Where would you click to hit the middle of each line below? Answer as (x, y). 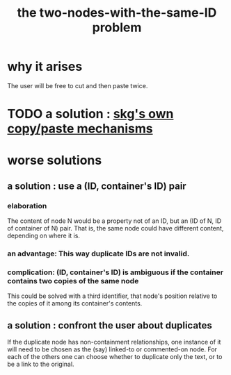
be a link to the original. (41, 364)
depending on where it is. (43, 235)
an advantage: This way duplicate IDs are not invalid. (98, 253)
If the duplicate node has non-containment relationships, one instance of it (114, 342)
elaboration (27, 206)
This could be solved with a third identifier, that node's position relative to (112, 296)
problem (117, 27)
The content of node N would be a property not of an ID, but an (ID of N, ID (114, 221)
